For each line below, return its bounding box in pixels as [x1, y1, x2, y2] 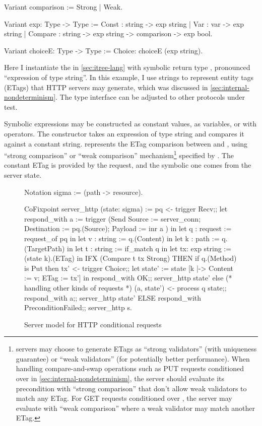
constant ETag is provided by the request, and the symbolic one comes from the [4, 160, 251, 170]
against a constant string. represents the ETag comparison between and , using [4, 138, 248, 149]
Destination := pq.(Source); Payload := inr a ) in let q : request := [24, 223, 232, 234]
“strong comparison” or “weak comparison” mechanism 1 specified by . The [4, 149, 234, 160]
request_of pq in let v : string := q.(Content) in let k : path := [24, 233, 220, 243]
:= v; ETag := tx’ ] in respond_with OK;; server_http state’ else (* [24, 272, 232, 283]
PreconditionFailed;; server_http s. [24, 302, 132, 313]
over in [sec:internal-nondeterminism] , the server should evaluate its [16, 373, 224, 384]
